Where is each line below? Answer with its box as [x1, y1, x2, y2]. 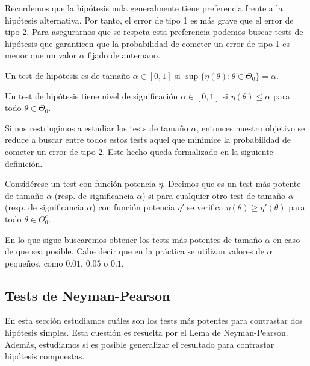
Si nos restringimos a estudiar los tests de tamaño [5, 121, 188, 134]
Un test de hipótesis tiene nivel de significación [5, 89, 178, 102]
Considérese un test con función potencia [5, 177, 156, 190]
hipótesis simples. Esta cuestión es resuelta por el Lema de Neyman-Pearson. [5, 326, 288, 339]
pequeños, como [5, 256, 63, 269]
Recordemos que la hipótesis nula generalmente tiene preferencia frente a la [5, 2, 283, 14]
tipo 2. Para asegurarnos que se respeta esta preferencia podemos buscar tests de [5, 25, 303, 38]
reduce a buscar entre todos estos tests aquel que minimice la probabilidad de [5, 133, 291, 146]
